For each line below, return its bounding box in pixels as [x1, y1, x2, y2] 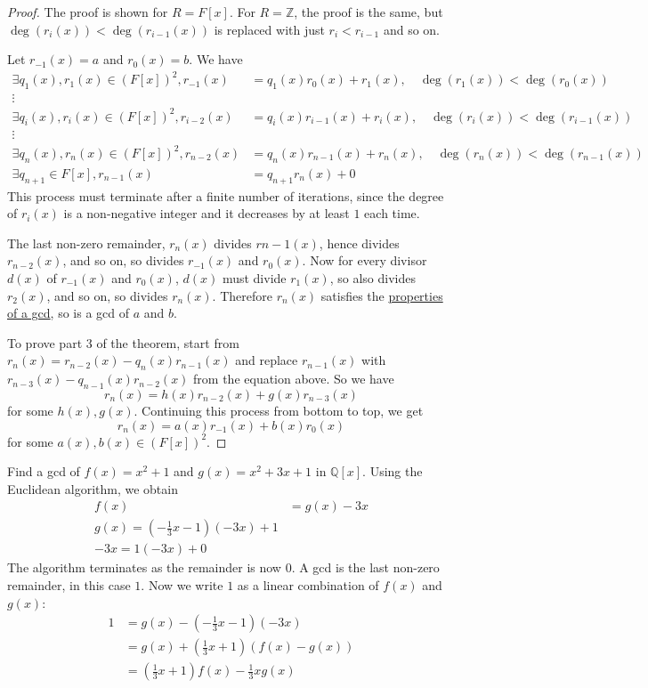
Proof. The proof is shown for [7, 3, 168, 20]
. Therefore [212, 286, 272, 304]
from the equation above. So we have [193, 369, 394, 388]
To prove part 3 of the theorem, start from [7, 333, 239, 352]
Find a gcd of [7, 462, 80, 481]
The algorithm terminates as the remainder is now [7, 558, 281, 577]
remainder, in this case [7, 576, 131, 595]
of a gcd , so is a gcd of [7, 304, 130, 322]
